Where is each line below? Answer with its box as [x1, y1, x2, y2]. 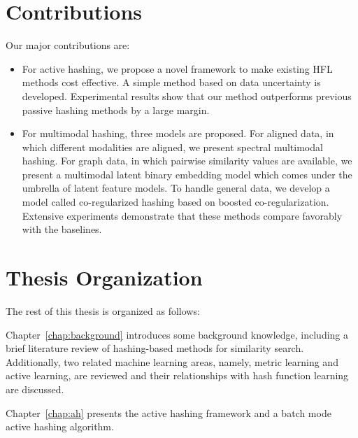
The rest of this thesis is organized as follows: [6, 303, 200, 318]
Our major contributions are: [6, 38, 130, 52]
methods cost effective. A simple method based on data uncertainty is [22, 75, 321, 90]
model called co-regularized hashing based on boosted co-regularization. [22, 195, 329, 209]
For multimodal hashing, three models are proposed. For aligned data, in [22, 126, 334, 141]
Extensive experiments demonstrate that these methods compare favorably [22, 208, 343, 222]
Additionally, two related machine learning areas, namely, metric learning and [6, 354, 338, 369]
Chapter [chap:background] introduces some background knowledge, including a [6, 327, 349, 341]
